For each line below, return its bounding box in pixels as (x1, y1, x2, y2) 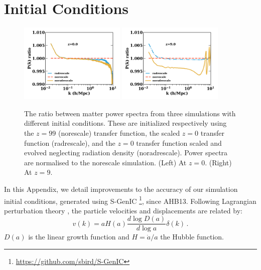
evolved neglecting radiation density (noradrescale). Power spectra (24, 147, 228, 158)
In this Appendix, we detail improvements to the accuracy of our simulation (4, 183, 238, 194)
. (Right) (205, 157, 232, 167)
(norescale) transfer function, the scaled (58, 128, 180, 138)
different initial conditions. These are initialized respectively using (24, 118, 227, 128)
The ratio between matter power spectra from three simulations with (24, 108, 236, 118)
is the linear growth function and (28, 231, 129, 242)
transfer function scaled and (136, 137, 222, 148)
